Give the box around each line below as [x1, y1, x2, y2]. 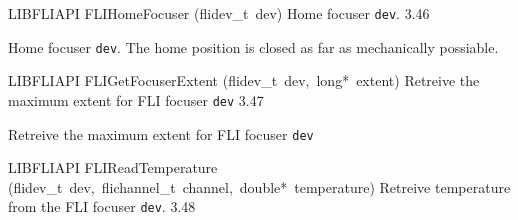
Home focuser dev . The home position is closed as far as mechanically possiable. [8, 36, 499, 57]
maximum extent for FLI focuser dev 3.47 [8, 89, 264, 110]
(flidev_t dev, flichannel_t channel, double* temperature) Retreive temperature [8, 176, 511, 197]
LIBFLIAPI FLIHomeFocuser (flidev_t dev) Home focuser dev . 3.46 [8, 3, 430, 23]
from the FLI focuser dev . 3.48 [8, 196, 196, 217]
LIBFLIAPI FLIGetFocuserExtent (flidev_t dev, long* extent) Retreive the [8, 70, 480, 91]
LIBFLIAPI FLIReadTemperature [8, 157, 218, 178]
